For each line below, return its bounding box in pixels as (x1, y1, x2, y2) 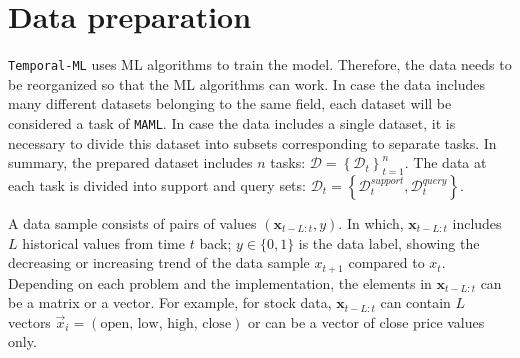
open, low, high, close (100, 316, 232, 331)
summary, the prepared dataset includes (8, 152, 253, 173)
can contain (380, 292, 451, 313)
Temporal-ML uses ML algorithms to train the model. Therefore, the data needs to (8, 54, 512, 75)
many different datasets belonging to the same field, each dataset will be (8, 93, 452, 114)
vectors (8, 311, 51, 332)
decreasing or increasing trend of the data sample (8, 252, 310, 273)
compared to (348, 252, 425, 273)
